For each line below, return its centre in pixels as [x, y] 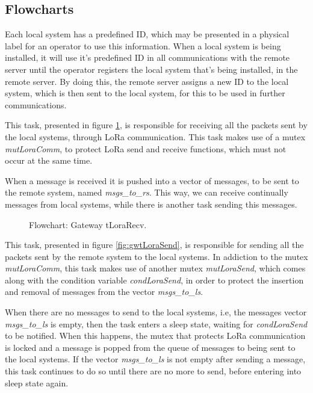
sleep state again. [37, 382]
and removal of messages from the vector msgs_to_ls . [104, 292]
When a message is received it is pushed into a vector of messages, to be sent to [152, 180]
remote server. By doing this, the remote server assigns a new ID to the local [147, 81]
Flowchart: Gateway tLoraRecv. [88, 224]
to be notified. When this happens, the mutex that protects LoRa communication [155, 336]
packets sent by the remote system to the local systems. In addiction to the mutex [156, 256]
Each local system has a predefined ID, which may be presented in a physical [147, 34]
